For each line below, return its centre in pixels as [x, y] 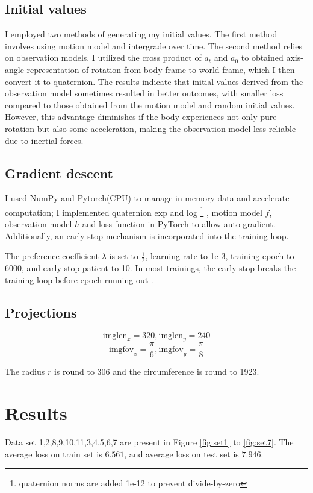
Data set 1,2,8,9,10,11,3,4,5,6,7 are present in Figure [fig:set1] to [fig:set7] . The [149, 442]
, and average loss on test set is [181, 454]
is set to [124, 256]
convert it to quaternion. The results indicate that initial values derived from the [154, 81]
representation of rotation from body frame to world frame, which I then [161, 69]
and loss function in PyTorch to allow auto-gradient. [179, 224]
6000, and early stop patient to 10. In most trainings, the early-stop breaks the [150, 268]
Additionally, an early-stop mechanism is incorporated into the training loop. [147, 235]
